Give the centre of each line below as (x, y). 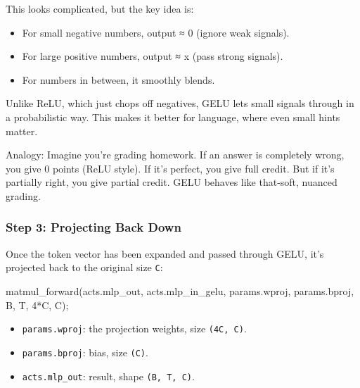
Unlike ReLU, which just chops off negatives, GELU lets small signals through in (180, 103)
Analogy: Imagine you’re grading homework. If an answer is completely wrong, (175, 155)
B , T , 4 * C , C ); (37, 305)
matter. (22, 131)
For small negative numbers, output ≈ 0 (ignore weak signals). (156, 32)
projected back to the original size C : (84, 267)
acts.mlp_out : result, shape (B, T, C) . (108, 376)
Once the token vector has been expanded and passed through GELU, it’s (165, 253)
